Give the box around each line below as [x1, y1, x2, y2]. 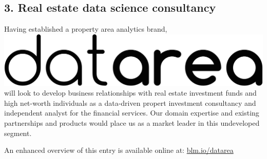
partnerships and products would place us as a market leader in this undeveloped [4, 118, 260, 128]
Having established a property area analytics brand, [4, 24, 167, 34]
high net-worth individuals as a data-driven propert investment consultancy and [4, 97, 256, 108]
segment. [4, 127, 32, 138]
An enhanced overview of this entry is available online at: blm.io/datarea [4, 145, 234, 155]
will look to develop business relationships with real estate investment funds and [4, 87, 257, 98]
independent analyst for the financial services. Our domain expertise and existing [4, 107, 259, 118]
